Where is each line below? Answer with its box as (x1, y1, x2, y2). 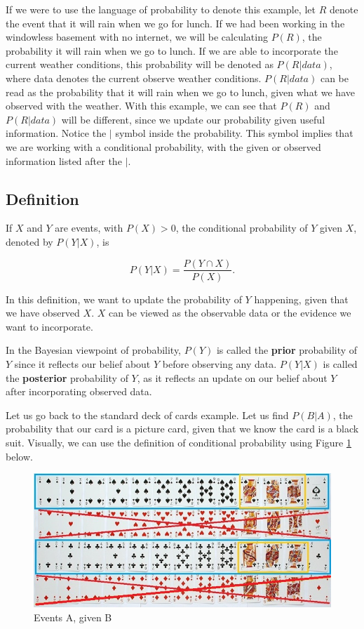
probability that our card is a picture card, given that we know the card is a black (6, 421, 359, 436)
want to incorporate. (6, 319, 93, 333)
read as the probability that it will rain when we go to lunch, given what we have (6, 84, 355, 99)
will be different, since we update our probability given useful (61, 112, 325, 126)
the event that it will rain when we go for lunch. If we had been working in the (6, 15, 345, 30)
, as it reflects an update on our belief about (137, 370, 328, 385)
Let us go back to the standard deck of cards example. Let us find (6, 407, 289, 422)
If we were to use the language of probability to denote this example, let (6, 2, 316, 16)
